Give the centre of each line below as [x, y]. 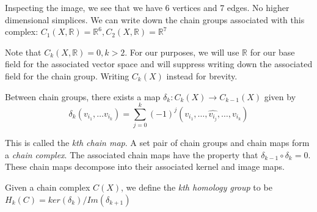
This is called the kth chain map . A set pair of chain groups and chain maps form [157, 143]
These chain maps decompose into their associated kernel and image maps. [145, 166]
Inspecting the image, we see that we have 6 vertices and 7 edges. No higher [147, 7]
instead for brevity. [202, 75]
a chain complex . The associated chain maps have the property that [132, 154]
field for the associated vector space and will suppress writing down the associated [159, 64]
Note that [23, 52]
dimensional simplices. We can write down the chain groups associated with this [155, 19]
